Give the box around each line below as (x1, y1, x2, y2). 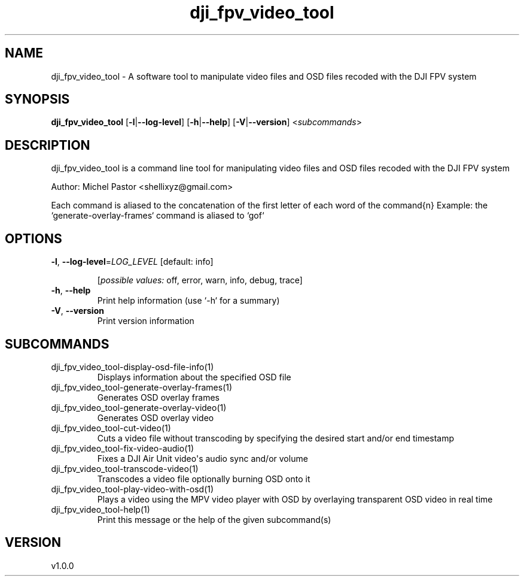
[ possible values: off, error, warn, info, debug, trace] (97, 275, 303, 286)
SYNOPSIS (5, 92, 70, 107)
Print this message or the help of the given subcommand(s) (97, 514, 331, 525)
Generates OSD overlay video (97, 412, 214, 423)
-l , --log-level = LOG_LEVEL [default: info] (51, 256, 214, 267)
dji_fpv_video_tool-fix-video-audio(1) (51, 443, 194, 453)
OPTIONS (5, 231, 62, 246)
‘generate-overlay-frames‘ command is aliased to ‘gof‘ (51, 210, 264, 221)
